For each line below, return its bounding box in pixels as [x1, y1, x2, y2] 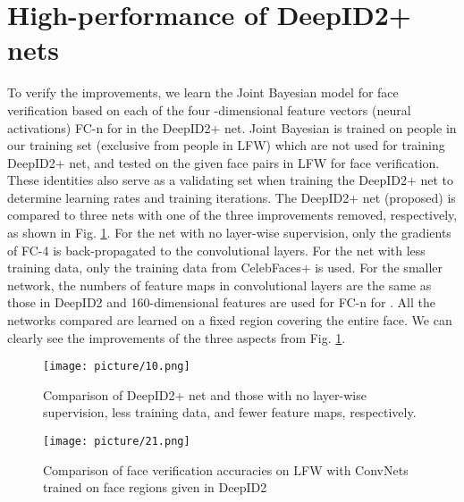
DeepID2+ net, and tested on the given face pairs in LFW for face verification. [7, 153, 440, 172]
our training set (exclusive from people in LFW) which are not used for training [7, 136, 445, 155]
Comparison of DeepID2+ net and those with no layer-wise [43, 385, 367, 404]
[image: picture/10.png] [43, 360, 190, 373]
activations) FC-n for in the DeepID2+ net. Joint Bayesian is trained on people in [7, 118, 457, 137]
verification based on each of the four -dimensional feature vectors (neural [7, 100, 411, 119]
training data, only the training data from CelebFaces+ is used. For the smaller [7, 258, 443, 277]
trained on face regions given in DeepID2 [43, 478, 267, 497]
